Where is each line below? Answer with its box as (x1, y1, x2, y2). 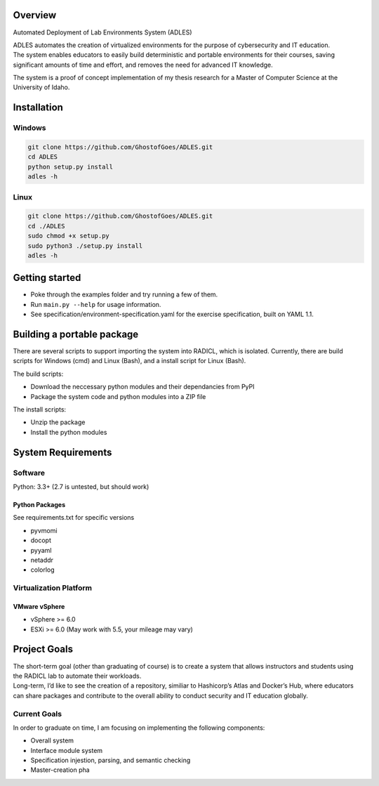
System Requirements (13, 446, 112, 458)
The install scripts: (13, 405, 67, 414)
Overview (13, 9, 57, 21)
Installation (13, 102, 63, 114)
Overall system (30, 736, 74, 745)
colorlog (30, 565, 55, 574)
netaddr (30, 556, 54, 564)
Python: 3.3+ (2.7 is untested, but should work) (13, 482, 149, 491)
